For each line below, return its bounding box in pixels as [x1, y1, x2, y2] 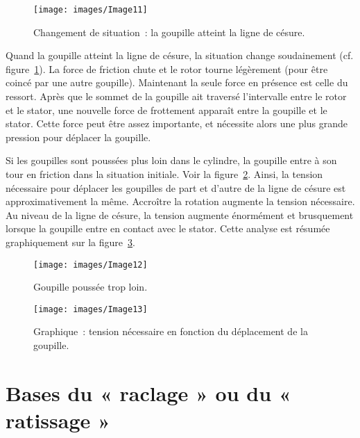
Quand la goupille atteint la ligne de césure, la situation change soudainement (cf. [6, 48, 354, 63]
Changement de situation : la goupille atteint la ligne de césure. [33, 24, 305, 39]
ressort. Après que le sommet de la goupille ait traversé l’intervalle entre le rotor [6, 89, 347, 104]
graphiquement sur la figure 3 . [6, 234, 135, 249]
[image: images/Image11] [33, 5, 148, 15]
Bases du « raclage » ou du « [6, 378, 291, 407]
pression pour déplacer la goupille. [6, 129, 151, 144]
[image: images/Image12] [33, 259, 148, 270]
